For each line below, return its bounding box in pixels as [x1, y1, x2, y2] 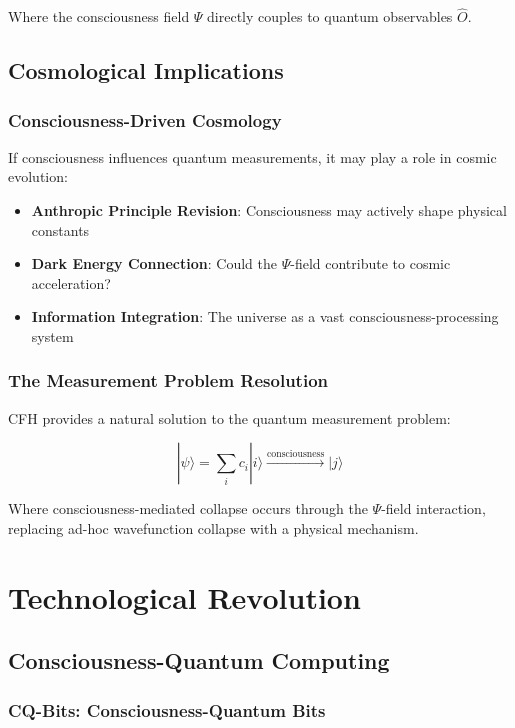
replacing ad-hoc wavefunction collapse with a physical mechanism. [8, 517, 419, 538]
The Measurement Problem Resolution [8, 368, 329, 393]
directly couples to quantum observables [207, 6, 453, 27]
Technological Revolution [8, 576, 361, 617]
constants [31, 219, 90, 240]
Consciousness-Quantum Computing [8, 645, 390, 676]
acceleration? [31, 272, 111, 293]
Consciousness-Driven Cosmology [8, 107, 282, 132]
